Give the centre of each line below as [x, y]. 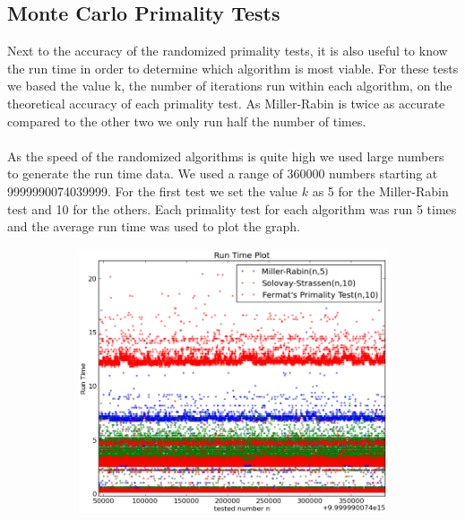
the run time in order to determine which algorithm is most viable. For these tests [233, 68]
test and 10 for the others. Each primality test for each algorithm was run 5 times [232, 208]
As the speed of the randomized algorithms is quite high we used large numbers [226, 156]
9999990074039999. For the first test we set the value [153, 191]
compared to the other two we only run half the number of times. [187, 121]
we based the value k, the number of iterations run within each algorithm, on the [230, 86]
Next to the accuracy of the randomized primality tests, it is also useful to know [228, 51]
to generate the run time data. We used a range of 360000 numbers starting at [223, 173]
